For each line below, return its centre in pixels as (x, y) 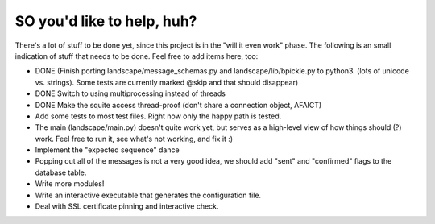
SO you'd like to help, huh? (106, 21)
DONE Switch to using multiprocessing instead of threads (130, 93)
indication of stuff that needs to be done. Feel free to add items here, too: (137, 56)
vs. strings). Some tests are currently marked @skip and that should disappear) (167, 82)
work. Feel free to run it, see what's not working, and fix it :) (134, 139)
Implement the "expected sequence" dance (108, 150)
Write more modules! (70, 184)
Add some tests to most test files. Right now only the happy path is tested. (158, 116)
